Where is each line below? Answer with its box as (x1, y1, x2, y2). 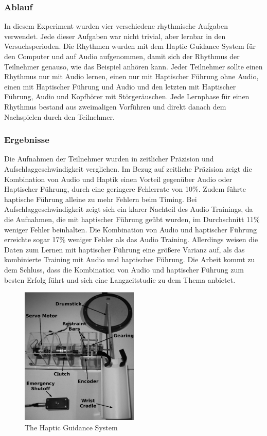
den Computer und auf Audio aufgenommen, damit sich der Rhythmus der (4, 51, 240, 61)
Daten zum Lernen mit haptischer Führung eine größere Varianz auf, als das (4, 244, 245, 255)
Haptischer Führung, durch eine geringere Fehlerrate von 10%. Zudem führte (4, 184, 246, 194)
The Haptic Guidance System (25, 422, 118, 432)
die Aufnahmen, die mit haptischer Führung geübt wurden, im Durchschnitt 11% (4, 213, 260, 224)
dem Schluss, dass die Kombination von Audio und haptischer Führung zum (4, 264, 244, 275)
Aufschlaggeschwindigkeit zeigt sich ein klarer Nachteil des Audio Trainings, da (4, 204, 253, 214)
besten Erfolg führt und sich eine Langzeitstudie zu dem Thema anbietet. (4, 274, 236, 285)
